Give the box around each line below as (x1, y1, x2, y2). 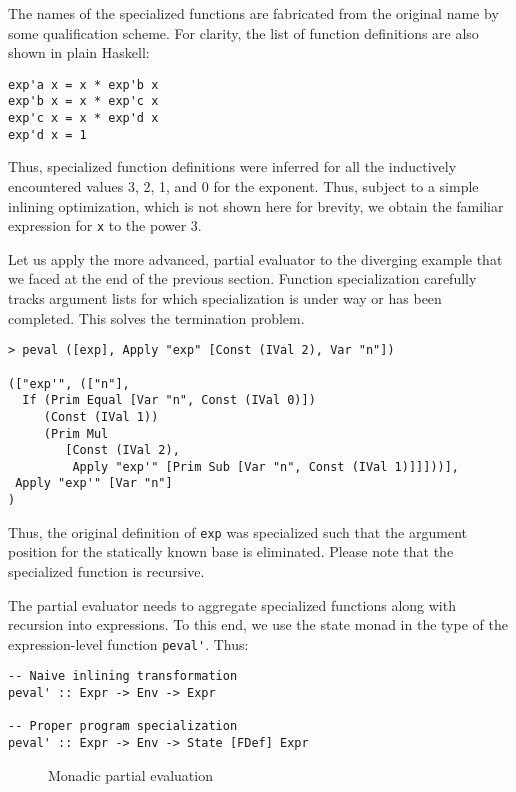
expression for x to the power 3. (8, 215, 202, 236)
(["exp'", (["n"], (8, 376, 130, 391)
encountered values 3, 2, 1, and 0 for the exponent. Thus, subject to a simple (8, 176, 479, 196)
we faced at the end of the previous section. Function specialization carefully (8, 268, 477, 289)
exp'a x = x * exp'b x (8, 77, 159, 92)
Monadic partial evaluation (48, 764, 213, 785)
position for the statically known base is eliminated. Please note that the (8, 541, 454, 562)
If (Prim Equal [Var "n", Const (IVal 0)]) (22, 393, 316, 408)
